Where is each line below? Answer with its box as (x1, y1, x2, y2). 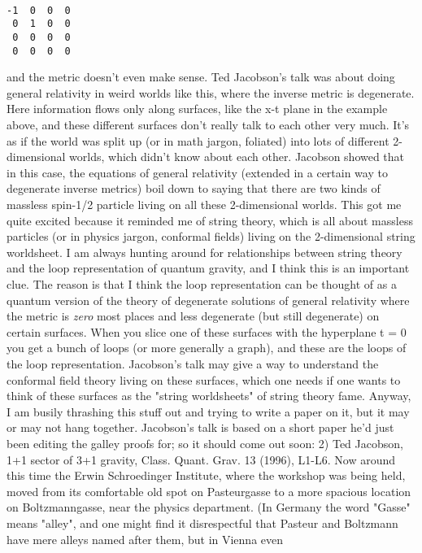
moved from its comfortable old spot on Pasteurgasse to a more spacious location (7, 482, 411, 499)
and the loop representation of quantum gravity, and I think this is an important (7, 259, 410, 276)
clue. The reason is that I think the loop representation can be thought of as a (7, 276, 397, 292)
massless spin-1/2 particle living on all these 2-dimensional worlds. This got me (7, 196, 402, 213)
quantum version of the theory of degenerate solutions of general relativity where (7, 291, 410, 308)
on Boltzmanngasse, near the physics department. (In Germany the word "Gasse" (7, 499, 411, 516)
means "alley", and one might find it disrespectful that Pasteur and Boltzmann (7, 514, 398, 531)
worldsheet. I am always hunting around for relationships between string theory (7, 243, 402, 260)
